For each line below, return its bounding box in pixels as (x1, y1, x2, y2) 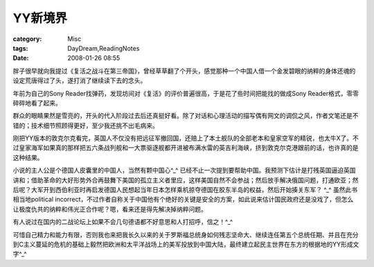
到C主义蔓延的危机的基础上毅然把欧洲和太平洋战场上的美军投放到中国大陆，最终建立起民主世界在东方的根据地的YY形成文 (12, 240, 359, 248)
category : (12, 35, 42, 43)
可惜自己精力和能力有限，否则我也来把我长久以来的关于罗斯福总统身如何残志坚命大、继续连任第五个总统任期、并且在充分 (12, 230, 359, 239)
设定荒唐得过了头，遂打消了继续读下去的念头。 (12, 76, 147, 85)
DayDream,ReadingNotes (67, 44, 140, 52)
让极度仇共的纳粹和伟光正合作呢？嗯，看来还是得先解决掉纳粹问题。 (12, 205, 207, 213)
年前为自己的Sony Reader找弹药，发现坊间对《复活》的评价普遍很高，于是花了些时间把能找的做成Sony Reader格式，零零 (12, 89, 359, 97)
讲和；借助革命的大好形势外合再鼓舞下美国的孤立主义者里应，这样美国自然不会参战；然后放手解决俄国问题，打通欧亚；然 (12, 175, 359, 184)
